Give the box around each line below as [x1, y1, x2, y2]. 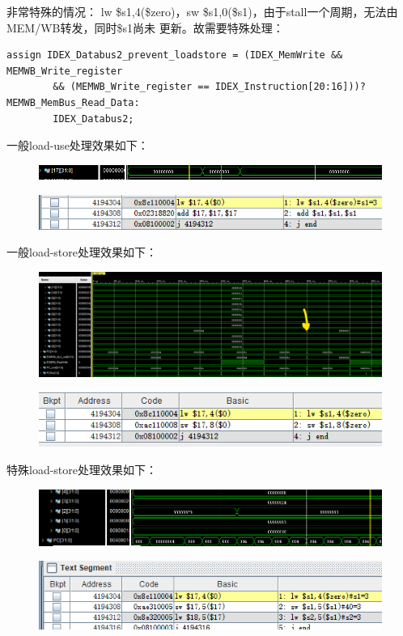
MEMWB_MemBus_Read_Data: [6, 96, 140, 108]
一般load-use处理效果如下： [6, 137, 149, 154]
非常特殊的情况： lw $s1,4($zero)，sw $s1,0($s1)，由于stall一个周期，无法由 [6, 3, 398, 19]
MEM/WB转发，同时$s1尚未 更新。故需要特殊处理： [6, 19, 284, 36]
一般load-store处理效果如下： [6, 244, 158, 261]
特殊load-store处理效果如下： [6, 461, 158, 478]
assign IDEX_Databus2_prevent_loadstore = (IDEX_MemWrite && [6, 49, 343, 61]
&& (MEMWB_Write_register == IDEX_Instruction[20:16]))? [53, 81, 366, 93]
